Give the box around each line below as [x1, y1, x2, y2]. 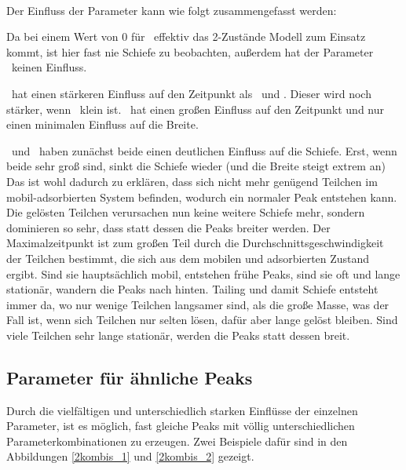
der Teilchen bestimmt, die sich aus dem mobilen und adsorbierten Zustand [6, 250, 370, 266]
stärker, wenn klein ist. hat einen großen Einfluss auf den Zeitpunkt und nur [6, 100, 384, 117]
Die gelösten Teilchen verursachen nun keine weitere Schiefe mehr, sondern [6, 204, 365, 220]
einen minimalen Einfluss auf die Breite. [6, 116, 199, 133]
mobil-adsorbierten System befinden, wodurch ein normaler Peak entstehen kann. [6, 188, 397, 205]
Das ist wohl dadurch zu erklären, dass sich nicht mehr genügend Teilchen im [6, 173, 378, 189]
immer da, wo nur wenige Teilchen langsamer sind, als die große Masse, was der [6, 296, 390, 312]
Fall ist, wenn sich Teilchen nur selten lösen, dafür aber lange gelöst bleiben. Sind [6, 312, 398, 328]
